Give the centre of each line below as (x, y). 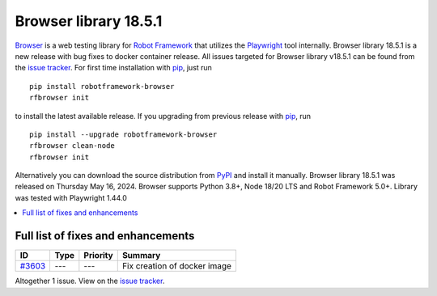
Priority (98, 256)
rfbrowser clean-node (72, 146)
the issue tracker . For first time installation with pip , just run (113, 68)
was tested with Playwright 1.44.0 (71, 197)
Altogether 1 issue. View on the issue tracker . (90, 281)
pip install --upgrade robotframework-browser (123, 134)
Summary (141, 256)
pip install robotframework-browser (102, 86)
